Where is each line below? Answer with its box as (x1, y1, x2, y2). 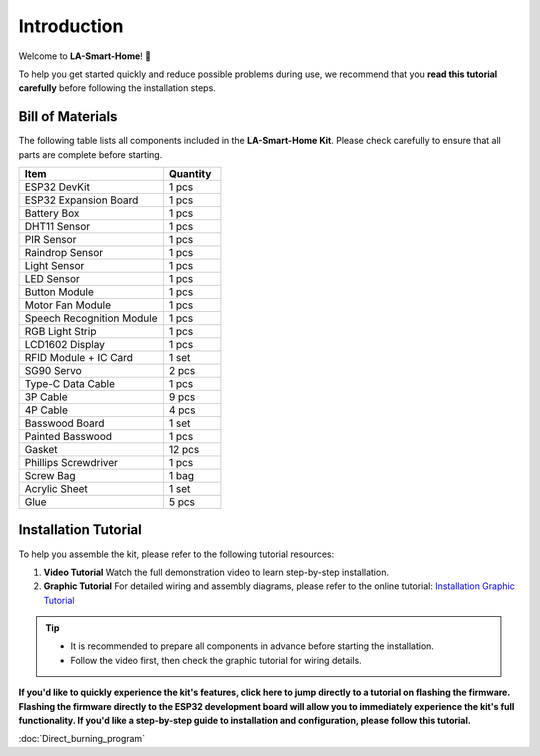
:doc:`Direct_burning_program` (18, 733, 145, 745)
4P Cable (24, 403, 69, 417)
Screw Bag (24, 469, 76, 483)
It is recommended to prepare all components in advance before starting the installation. (70, 640, 435, 652)
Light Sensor (24, 259, 85, 273)
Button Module (24, 285, 95, 299)
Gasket (24, 443, 59, 457)
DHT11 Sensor (24, 220, 91, 234)
